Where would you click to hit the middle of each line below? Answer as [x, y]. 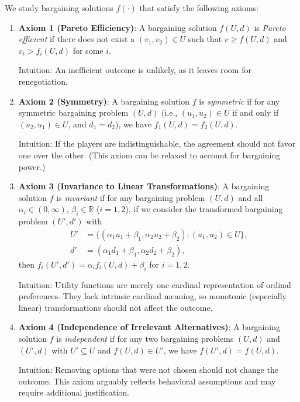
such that [205, 39]
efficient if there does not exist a [77, 39]
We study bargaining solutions [59, 8]
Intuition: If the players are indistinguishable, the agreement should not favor [157, 143]
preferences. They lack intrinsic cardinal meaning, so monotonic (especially [152, 296]
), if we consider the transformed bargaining [204, 209]
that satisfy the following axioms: [199, 8]
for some [88, 50]
